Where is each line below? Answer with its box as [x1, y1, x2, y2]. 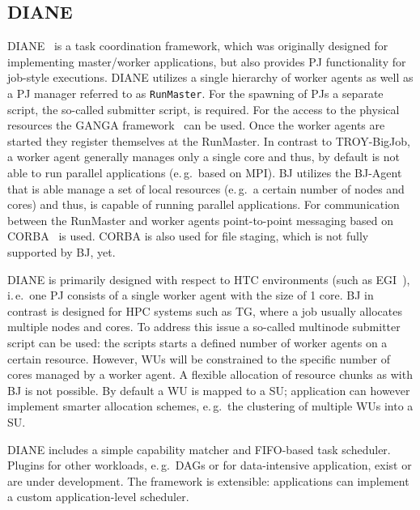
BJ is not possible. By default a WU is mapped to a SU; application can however [7, 381, 410, 398]
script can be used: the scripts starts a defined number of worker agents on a [7, 334, 388, 351]
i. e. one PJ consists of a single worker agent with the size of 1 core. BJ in [7, 287, 374, 304]
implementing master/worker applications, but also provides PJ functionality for [7, 53, 406, 70]
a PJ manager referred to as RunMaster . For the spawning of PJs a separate [7, 84, 384, 101]
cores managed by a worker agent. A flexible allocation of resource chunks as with [7, 366, 413, 383]
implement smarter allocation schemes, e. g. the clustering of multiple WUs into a [7, 397, 414, 414]
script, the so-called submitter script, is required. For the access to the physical [7, 100, 400, 117]
